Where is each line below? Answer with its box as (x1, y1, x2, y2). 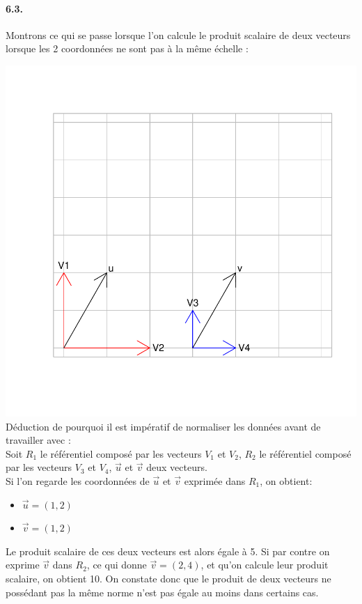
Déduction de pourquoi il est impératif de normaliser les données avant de (6, 419, 321, 433)
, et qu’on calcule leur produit (200, 557, 329, 572)
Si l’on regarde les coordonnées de (6, 473, 150, 488)
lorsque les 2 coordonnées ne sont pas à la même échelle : (6, 41, 249, 56)
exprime (6, 557, 40, 572)
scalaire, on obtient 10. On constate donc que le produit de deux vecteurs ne (6, 571, 331, 585)
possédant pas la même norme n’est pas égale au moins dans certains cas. (6, 584, 319, 599)
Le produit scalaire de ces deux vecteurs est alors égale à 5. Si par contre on (6, 543, 330, 558)
